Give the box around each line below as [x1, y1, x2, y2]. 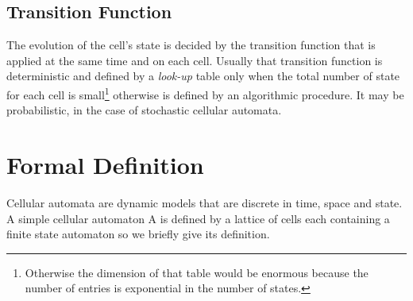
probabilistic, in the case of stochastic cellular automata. [6, 102, 282, 118]
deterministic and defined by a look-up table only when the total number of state [6, 68, 400, 84]
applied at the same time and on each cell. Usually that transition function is [6, 52, 383, 68]
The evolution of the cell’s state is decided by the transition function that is [6, 37, 376, 53]
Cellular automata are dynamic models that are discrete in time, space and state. [6, 194, 403, 210]
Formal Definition [6, 149, 204, 181]
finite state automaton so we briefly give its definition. [6, 226, 270, 242]
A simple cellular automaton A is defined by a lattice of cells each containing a [6, 210, 390, 226]
